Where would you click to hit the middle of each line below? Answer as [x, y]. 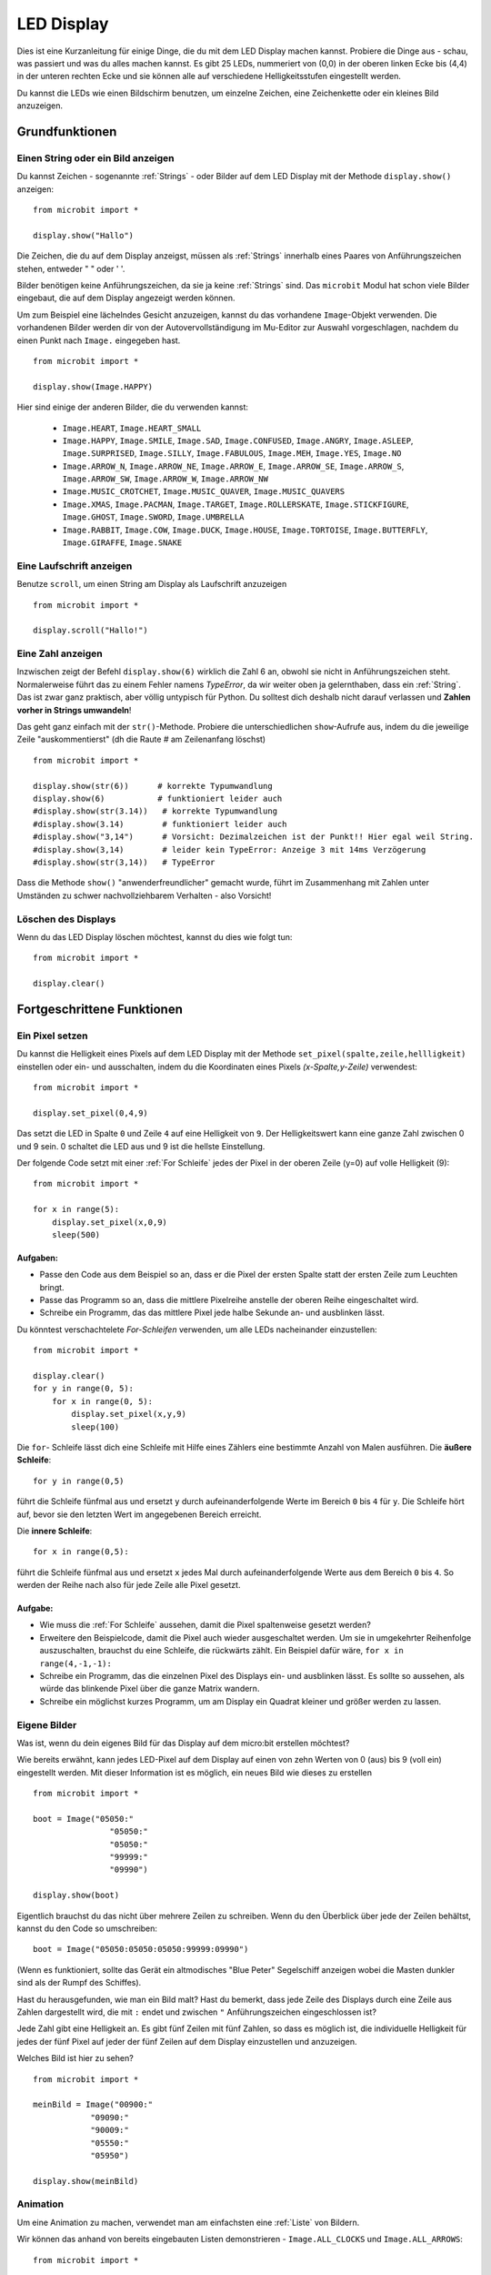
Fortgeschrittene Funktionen [100, 1009]
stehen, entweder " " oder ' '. [71, 268]
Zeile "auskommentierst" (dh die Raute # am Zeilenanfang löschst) [141, 739]
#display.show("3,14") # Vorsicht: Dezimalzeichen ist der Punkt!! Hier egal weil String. [254, 837]
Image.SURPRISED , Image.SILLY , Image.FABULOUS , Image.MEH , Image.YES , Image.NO [232, 453]
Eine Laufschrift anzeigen [75, 566]
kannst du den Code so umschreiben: [87, 1928]
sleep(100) [95, 1427]
